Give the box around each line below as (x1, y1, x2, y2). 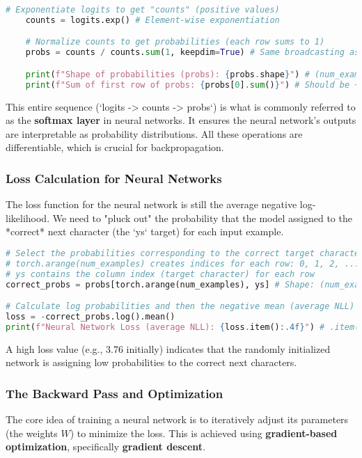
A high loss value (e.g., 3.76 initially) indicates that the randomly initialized (6, 341, 331, 356)
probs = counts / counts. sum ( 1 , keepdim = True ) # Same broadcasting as (25, 47, 360, 58)
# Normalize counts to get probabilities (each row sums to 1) (25, 37, 325, 47)
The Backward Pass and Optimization (6, 384, 223, 402)
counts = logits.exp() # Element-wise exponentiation (25, 15, 280, 25)
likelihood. (6, 210, 50, 225)
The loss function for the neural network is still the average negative (6, 197, 297, 212)
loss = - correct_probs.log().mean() (6, 311, 175, 322)
